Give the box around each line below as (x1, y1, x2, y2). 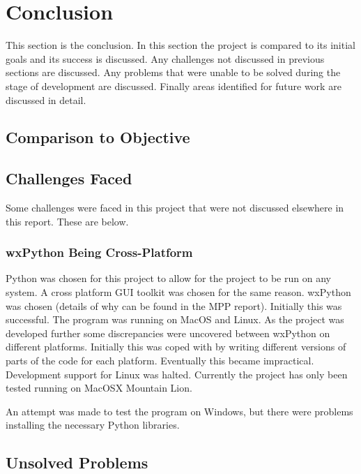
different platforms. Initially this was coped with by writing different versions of (6, 339, 346, 354)
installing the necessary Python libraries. (6, 417, 180, 432)
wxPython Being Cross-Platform (6, 244, 193, 261)
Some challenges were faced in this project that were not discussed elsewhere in (6, 200, 344, 215)
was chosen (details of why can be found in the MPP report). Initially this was (6, 298, 342, 313)
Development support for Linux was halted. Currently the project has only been (6, 366, 348, 381)
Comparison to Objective (6, 126, 190, 148)
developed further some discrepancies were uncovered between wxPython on (6, 325, 330, 340)
